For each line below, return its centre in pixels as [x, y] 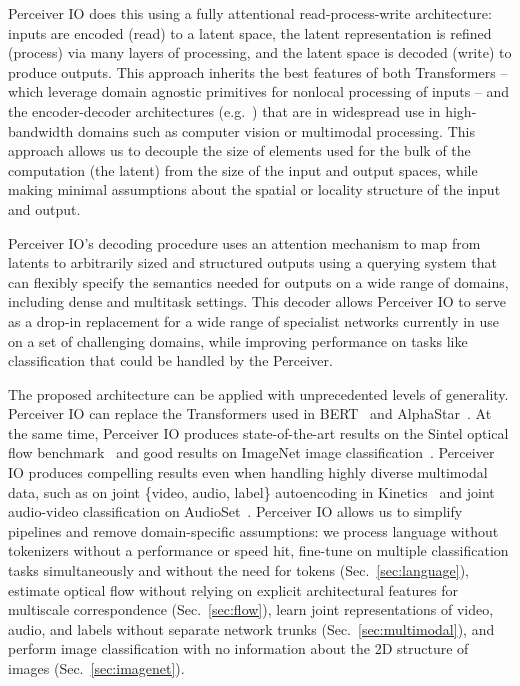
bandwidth [41, 130]
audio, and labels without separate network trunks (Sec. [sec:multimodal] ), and [251, 628]
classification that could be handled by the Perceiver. [170, 360]
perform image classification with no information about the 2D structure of [238, 648]
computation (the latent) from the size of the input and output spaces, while [243, 169]
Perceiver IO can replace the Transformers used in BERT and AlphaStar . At [250, 413]
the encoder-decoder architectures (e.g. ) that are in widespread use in [224, 110]
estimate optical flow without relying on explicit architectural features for [233, 589]
